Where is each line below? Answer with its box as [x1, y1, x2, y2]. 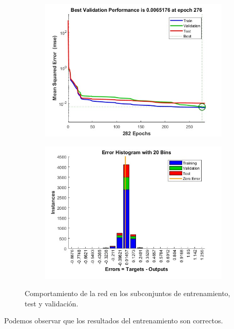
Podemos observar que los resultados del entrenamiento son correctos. [4, 315, 223, 326]
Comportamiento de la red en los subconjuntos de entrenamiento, [25, 288, 230, 299]
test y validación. [25, 298, 79, 308]
